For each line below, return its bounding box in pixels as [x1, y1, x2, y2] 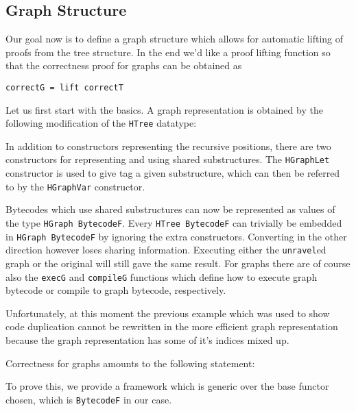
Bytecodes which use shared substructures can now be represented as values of [5, 202, 335, 216]
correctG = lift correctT [5, 82, 123, 92]
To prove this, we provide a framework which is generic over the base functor [5, 379, 329, 393]
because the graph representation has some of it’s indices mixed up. [5, 332, 289, 347]
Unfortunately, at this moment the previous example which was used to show [5, 306, 330, 320]
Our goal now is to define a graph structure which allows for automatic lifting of [5, 32, 343, 46]
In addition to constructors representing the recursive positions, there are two [5, 138, 331, 153]
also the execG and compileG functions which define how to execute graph [5, 269, 318, 284]
